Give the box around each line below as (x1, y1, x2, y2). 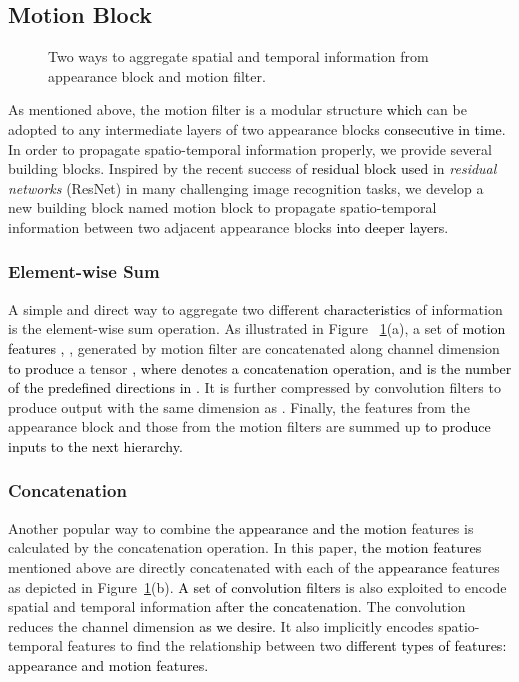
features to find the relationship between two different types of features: (67, 635, 507, 656)
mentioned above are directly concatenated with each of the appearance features (8, 556, 500, 577)
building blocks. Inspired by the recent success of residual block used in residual (8, 158, 497, 179)
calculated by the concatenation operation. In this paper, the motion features (8, 537, 482, 558)
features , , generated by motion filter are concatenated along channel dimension (8, 337, 500, 358)
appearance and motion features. (8, 654, 209, 675)
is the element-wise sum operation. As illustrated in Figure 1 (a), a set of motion (8, 318, 506, 339)
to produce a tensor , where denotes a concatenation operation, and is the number (8, 357, 512, 378)
